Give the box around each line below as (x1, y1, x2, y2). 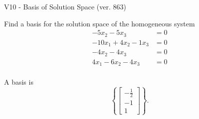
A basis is (4, 77, 33, 87)
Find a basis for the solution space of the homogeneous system (4, 18, 195, 28)
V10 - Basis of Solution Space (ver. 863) (4, 1, 126, 11)
